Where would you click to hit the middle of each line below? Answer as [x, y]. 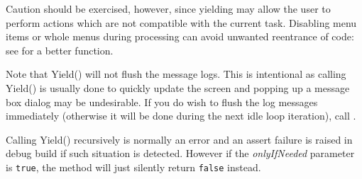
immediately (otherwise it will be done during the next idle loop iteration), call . [181, 116]
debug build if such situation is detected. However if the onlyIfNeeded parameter [180, 153]
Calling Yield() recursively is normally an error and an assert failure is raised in [179, 139]
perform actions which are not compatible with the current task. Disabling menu [181, 22]
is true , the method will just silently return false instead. [133, 167]
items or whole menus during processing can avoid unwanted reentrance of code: [180, 36]
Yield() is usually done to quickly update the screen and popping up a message [178, 87]
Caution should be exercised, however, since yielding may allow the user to [168, 8]
